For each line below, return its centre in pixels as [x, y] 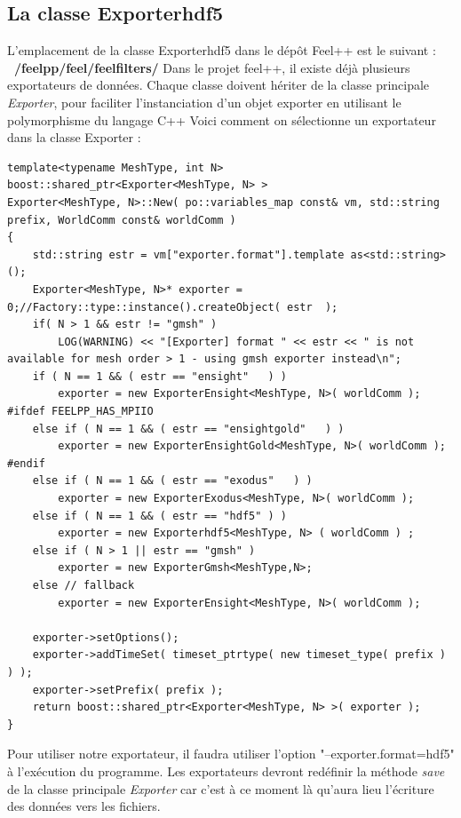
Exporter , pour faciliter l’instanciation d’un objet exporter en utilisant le [204, 102]
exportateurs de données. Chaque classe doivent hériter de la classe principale [219, 85]
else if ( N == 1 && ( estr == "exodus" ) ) [172, 481]
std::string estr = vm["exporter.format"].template [188, 254]
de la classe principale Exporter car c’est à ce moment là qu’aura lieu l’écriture [221, 788]
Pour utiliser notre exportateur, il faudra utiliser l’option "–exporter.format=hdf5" [231, 754]
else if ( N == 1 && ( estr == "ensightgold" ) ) [188, 429]
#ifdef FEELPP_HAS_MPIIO [80, 412]
